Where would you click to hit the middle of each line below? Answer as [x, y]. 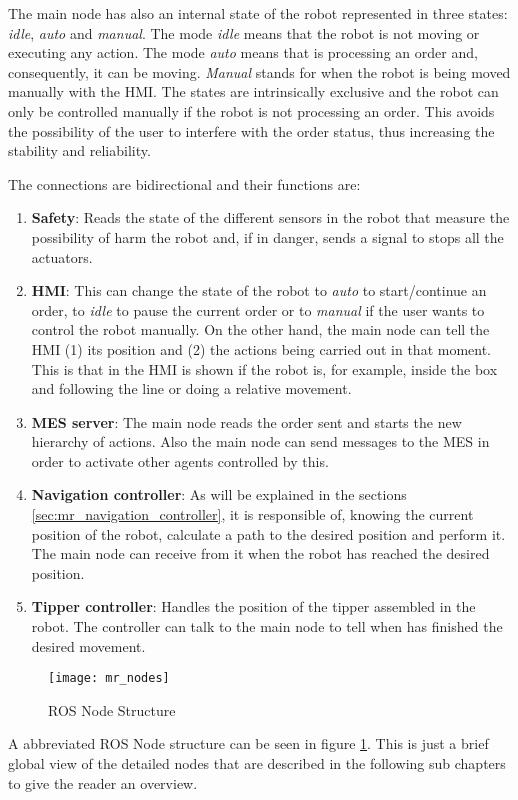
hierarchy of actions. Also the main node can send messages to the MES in [260, 441]
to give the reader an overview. [103, 782]
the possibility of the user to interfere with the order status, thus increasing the [251, 130]
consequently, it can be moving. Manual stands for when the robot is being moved [259, 71]
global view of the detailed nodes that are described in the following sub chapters [257, 763]
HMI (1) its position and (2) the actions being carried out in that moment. [261, 348]
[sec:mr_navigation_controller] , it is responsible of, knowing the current [252, 514]
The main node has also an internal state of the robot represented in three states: [258, 13]
